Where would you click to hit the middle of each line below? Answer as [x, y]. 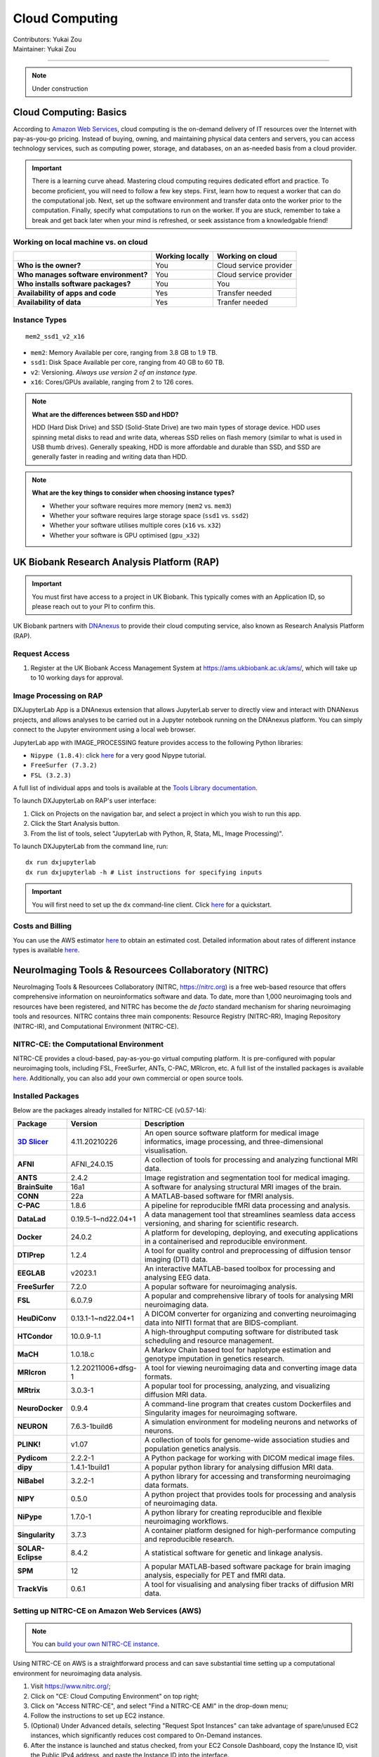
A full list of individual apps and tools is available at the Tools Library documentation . [135, 788]
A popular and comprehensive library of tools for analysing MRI [249, 1296]
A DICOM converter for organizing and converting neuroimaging [251, 1314]
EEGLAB [31, 1273]
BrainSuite [35, 1187]
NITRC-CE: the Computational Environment [88, 1044]
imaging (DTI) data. [176, 1259]
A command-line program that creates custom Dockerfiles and [248, 1404]
